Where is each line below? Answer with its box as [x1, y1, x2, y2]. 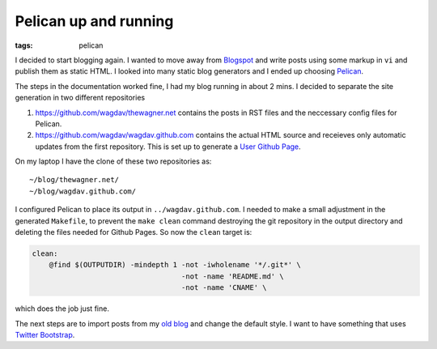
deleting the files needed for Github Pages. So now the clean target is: [15, 228, 252, 237]
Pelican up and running [15, 12, 174, 30]
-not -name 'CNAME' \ [180, 283, 267, 292]
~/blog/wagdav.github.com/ [29, 186, 137, 196]
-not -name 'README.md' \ [180, 271, 284, 281]
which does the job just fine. [15, 304, 109, 313]
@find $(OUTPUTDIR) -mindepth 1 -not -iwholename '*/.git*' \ [49, 260, 301, 270]
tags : [15, 40, 33, 50]
